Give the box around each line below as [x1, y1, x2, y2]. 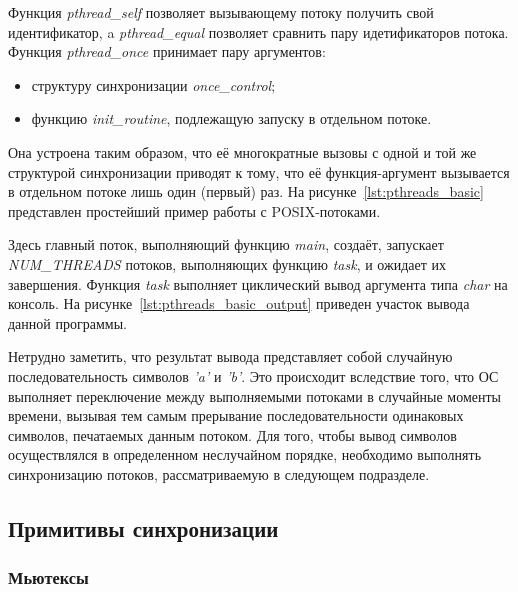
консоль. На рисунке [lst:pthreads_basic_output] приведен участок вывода [8, 293, 470, 314]
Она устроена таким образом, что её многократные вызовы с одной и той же [8, 141, 477, 162]
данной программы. [8, 312, 127, 333]
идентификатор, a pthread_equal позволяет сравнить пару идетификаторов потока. [8, 21, 509, 42]
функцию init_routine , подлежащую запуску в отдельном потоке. [31, 108, 432, 129]
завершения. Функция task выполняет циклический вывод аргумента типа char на [8, 273, 508, 294]
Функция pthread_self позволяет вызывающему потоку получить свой [8, 2, 434, 22]
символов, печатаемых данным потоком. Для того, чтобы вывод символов [8, 424, 457, 445]
